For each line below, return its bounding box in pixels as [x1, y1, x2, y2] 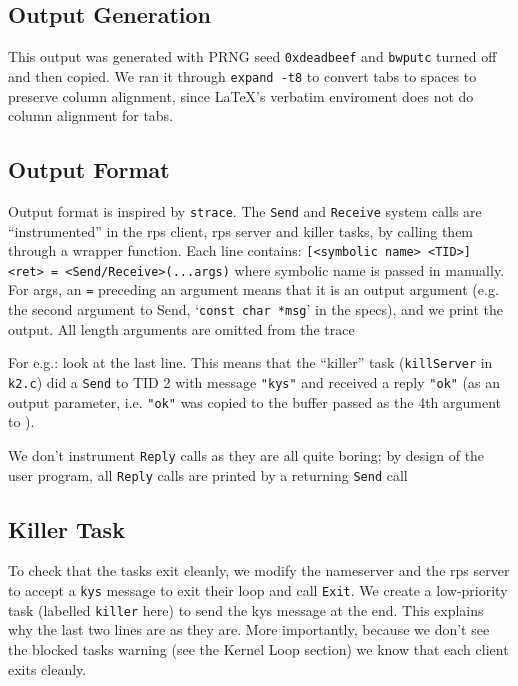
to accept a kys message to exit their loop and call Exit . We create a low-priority [8, 580, 508, 601]
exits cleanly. [8, 658, 87, 679]
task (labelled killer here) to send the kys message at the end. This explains [8, 599, 484, 620]
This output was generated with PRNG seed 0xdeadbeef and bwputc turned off [8, 46, 497, 67]
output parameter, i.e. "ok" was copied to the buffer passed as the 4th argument [8, 391, 502, 412]
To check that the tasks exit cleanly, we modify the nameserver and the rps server [8, 560, 510, 581]
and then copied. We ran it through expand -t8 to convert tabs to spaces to [8, 65, 477, 86]
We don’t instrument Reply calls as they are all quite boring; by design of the [8, 444, 485, 465]
